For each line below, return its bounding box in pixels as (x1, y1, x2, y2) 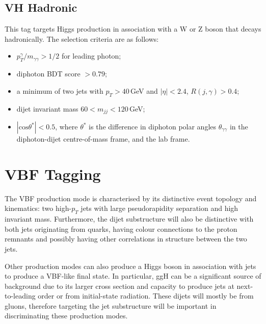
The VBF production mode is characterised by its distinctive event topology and (5, 193, 257, 203)
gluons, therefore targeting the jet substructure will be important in (5, 300, 217, 311)
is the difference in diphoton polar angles (89, 121, 217, 132)
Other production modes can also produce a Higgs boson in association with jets (5, 260, 256, 271)
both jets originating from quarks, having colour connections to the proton (5, 223, 237, 234)
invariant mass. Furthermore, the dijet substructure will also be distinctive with (5, 213, 254, 224)
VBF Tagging (5, 163, 101, 184)
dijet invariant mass (16, 103, 78, 114)
